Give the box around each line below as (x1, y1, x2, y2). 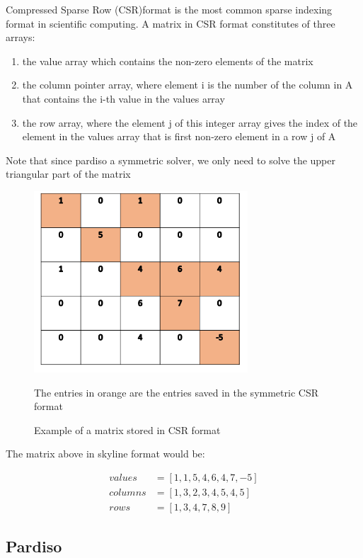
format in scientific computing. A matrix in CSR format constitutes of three (6, 16, 335, 30)
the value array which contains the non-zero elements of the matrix (22, 53, 313, 68)
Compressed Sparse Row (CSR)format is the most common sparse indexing (6, 2, 333, 16)
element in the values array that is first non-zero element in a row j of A (22, 129, 336, 144)
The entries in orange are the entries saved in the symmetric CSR (34, 385, 318, 399)
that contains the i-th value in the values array (22, 91, 225, 106)
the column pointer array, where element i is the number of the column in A (22, 77, 353, 92)
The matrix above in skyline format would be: (6, 446, 205, 461)
